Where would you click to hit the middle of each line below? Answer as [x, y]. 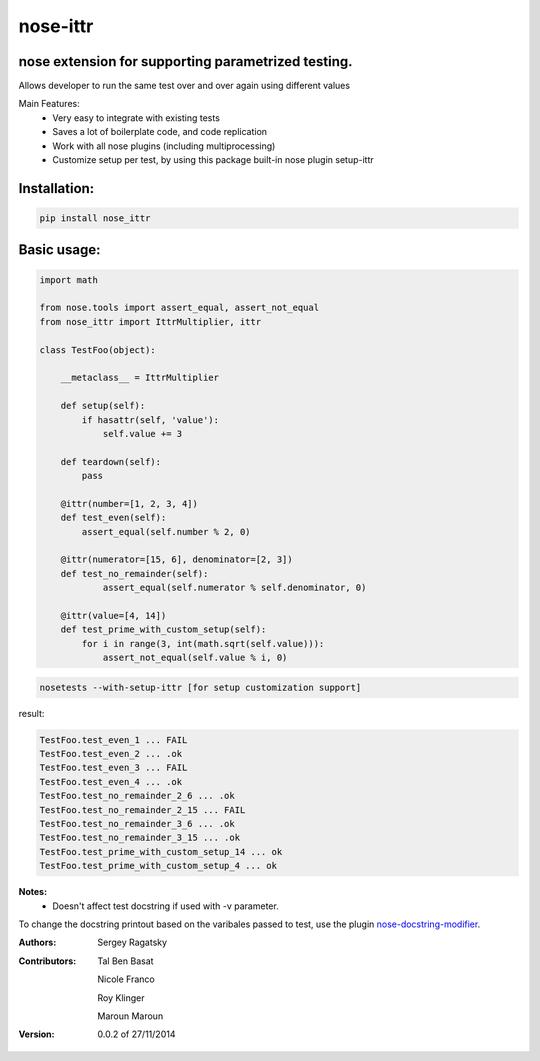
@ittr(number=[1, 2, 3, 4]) [129, 503]
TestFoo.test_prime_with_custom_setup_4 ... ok [158, 866]
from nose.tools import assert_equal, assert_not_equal [179, 308]
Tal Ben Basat [125, 961]
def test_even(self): [113, 518]
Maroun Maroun [130, 1016]
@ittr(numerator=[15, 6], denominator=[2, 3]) [177, 559]
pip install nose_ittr [95, 218]
